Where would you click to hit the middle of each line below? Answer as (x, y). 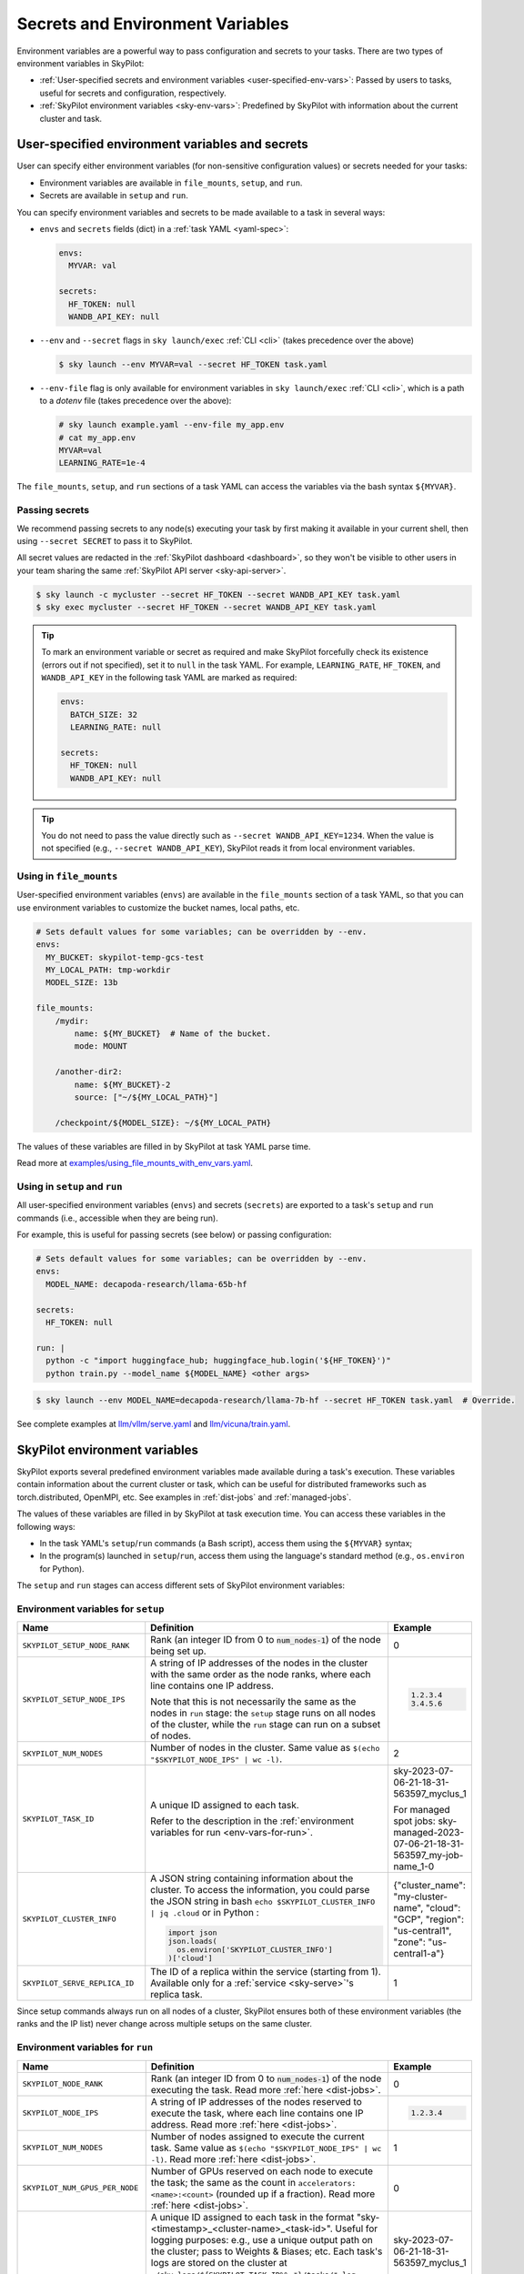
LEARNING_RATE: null (116, 727)
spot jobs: (414, 1821)
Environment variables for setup (91, 1608)
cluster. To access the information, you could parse (260, 1890)
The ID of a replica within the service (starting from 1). (266, 1972)
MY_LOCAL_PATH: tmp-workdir (108, 970)
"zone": (410, 1942)
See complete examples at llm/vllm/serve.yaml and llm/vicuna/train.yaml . (154, 1424)
